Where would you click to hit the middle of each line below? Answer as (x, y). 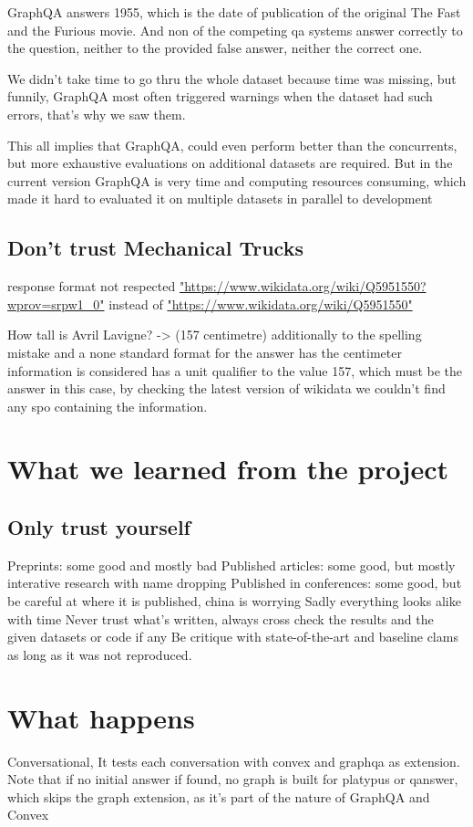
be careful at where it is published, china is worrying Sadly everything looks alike (234, 601)
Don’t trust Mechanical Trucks (155, 248)
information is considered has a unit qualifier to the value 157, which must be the (235, 370)
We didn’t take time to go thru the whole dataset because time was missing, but (232, 78)
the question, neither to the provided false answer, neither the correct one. (215, 48)
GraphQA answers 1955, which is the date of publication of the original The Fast (234, 12)
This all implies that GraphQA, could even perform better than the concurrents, (232, 145)
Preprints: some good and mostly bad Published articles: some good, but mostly (231, 565)
